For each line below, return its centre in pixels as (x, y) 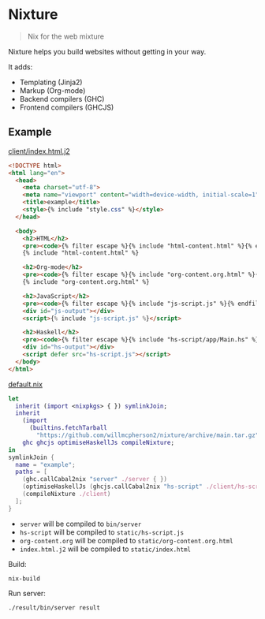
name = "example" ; (46, 464)
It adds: (21, 67)
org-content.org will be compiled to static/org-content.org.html (127, 540)
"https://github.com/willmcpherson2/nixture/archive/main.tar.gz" (148, 435)
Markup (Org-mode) (52, 90)
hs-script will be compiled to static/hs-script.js (101, 532)
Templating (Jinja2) (51, 82)
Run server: (27, 593)
